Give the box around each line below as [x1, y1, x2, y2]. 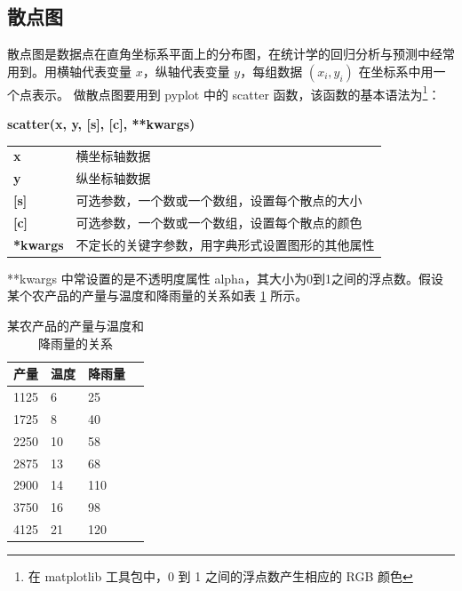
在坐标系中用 [358, 61, 434, 80]
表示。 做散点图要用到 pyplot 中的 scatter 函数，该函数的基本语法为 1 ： [31, 82, 441, 103]
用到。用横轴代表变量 [7, 61, 131, 80]
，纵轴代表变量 [142, 61, 230, 80]
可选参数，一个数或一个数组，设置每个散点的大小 [76, 191, 362, 210]
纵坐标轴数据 [76, 169, 151, 188]
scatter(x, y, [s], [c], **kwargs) [7, 115, 195, 133]
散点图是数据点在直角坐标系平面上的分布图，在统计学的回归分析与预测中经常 [7, 44, 455, 63]
